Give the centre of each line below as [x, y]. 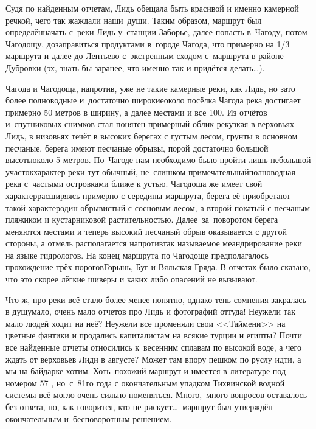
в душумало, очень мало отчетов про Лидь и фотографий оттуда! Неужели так [150, 311]
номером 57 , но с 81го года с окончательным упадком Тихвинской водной [145, 382]
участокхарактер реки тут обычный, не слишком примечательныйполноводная [150, 171]
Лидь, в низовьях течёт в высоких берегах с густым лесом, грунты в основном [152, 135]
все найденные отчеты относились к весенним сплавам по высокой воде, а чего [153, 347]
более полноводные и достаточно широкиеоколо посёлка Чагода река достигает [153, 100]
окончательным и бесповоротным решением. [89, 418]
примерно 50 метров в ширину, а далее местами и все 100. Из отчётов [136, 112]
